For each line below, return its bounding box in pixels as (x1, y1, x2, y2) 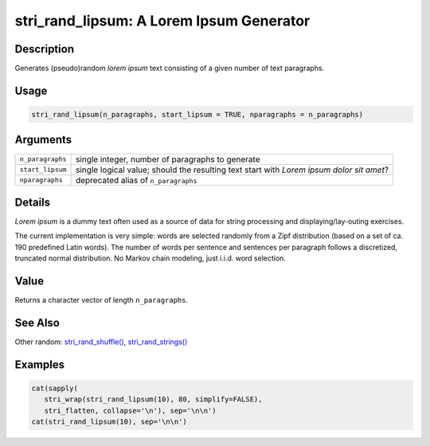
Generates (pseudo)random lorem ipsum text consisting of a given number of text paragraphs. (14, 64, 325, 73)
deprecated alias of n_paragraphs (76, 174, 197, 186)
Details (14, 195, 51, 209)
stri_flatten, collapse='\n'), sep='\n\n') (44, 406, 217, 415)
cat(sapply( (31, 384, 79, 393)
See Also (14, 315, 60, 330)
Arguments (14, 133, 72, 147)
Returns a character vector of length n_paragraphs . (14, 295, 189, 305)
